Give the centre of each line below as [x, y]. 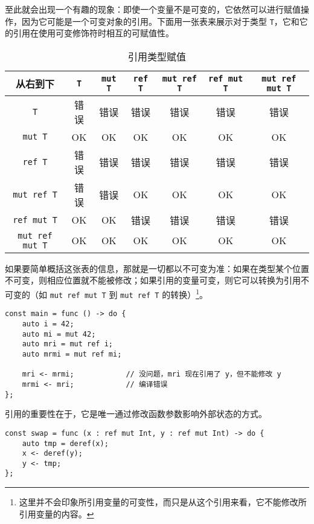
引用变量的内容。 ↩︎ [56, 513]
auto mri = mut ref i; [67, 344]
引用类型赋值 [157, 56]
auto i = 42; [48, 324]
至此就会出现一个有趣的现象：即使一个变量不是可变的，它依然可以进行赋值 [153, 9]
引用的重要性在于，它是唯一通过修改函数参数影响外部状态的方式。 [136, 414]
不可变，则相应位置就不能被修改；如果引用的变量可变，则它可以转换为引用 [153, 280]
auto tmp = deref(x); [65, 443]
